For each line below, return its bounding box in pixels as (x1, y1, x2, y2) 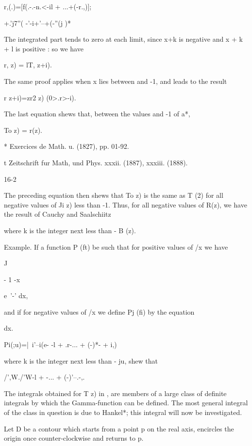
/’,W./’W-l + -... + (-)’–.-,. (4, 372, 85, 382)
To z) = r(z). (4, 125, 42, 135)
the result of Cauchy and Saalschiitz (4, 209, 111, 219)
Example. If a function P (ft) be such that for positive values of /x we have (4, 241, 228, 252)
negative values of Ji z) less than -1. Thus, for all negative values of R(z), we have (4, 199, 247, 209)
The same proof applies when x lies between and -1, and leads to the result (4, 76, 227, 86)
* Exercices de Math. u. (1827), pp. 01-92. (4, 141, 129, 151)
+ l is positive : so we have (4, 43, 84, 53)
